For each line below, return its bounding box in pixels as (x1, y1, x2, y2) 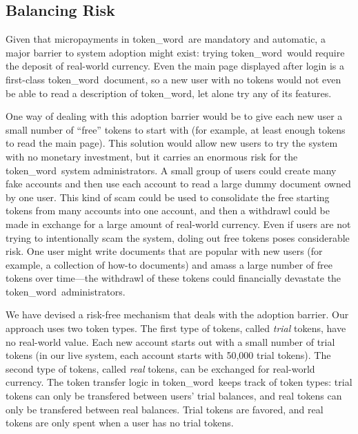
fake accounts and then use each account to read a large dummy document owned (6, 176, 351, 191)
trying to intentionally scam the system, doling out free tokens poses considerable (6, 230, 350, 245)
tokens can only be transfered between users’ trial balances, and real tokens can (6, 389, 342, 403)
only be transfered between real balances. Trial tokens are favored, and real (6, 402, 324, 416)
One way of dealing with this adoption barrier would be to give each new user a (6, 109, 343, 123)
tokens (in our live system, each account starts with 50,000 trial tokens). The (6, 348, 331, 362)
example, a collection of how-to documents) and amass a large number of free (6, 257, 332, 271)
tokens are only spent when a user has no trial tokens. (6, 415, 234, 430)
